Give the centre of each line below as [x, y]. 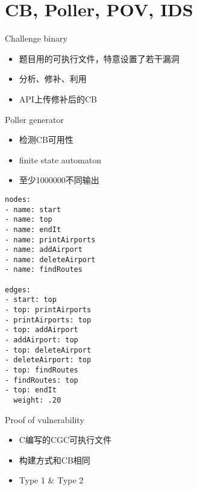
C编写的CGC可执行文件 [65, 440]
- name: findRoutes [44, 270]
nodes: [18, 199]
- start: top [31, 300]
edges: [18, 290]
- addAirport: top [42, 340]
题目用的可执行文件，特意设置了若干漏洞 [99, 58]
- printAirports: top [48, 320]
